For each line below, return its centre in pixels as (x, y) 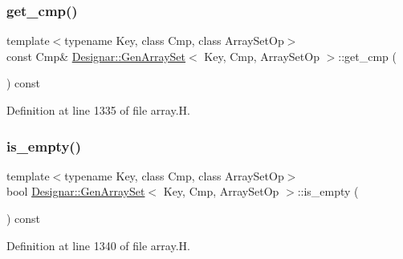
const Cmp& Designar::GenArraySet (96, 56)
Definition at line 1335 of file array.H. (98, 110)
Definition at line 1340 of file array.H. (98, 245)
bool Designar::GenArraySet (76, 191)
